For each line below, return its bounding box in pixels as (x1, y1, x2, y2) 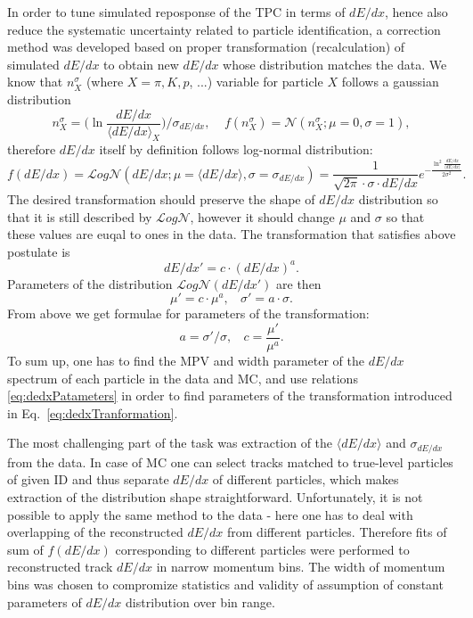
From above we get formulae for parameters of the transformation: (7, 304, 370, 323)
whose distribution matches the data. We (223, 54, 447, 73)
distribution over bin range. (126, 592, 275, 611)
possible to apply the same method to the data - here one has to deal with (7, 505, 413, 523)
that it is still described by (7, 207, 152, 226)
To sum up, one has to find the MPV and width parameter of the (7, 351, 365, 370)
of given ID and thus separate (7, 470, 169, 489)
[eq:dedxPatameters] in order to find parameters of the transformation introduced (7, 386, 453, 405)
